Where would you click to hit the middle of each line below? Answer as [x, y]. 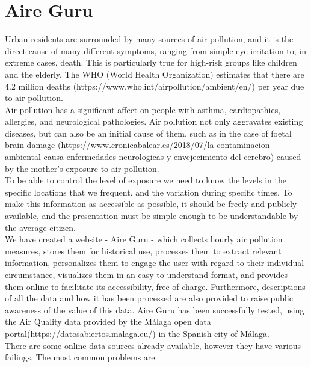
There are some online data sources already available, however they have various [153, 345]
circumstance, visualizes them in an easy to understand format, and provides [146, 274]
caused [289, 157]
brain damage [30, 145]
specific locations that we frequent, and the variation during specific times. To [149, 192]
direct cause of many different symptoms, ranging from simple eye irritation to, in [156, 50]
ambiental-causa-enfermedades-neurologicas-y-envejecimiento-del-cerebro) [140, 157]
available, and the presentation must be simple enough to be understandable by [152, 216]
